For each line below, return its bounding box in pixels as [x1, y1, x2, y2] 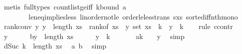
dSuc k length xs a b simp [4, 40, 106, 51]
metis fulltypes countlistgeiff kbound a [4, 1, 126, 11]
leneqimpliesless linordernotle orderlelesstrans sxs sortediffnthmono [28, 11, 238, 21]
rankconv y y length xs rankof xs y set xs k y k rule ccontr [4, 21, 233, 31]
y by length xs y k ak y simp [4, 30, 185, 41]
